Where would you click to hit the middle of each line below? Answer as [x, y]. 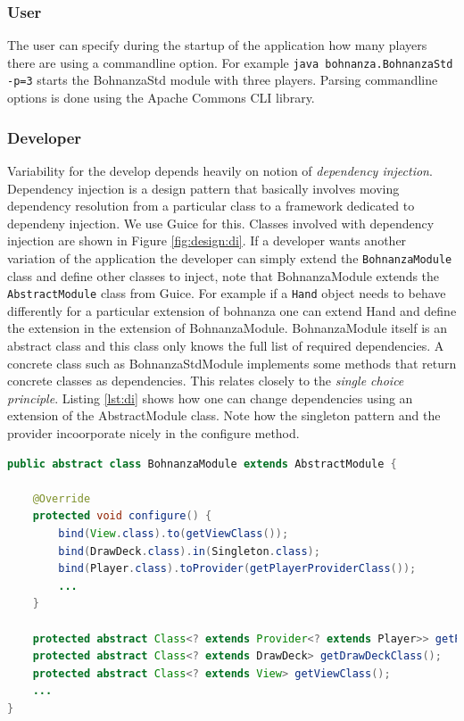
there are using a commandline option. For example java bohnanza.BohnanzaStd [230, 62]
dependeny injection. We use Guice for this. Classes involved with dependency [221, 223]
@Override [62, 498]
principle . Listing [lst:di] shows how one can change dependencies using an [210, 398]
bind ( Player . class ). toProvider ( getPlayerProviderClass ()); [237, 569]
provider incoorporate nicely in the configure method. [153, 432]
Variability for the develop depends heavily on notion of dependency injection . [220, 170]
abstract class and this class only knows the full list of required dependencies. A [226, 345]
